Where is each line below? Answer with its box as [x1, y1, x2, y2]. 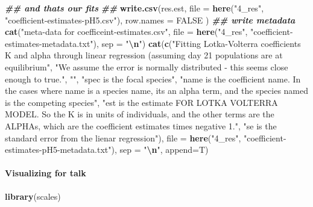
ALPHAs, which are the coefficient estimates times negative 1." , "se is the [5, 119, 277, 132]
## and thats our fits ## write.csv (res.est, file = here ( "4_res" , [5, 2, 264, 14]
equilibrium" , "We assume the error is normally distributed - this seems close [5, 60, 288, 73]
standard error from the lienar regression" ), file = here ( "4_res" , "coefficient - [5, 131, 286, 144]
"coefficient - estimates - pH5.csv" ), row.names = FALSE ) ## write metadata [5, 13, 296, 26]
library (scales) [5, 190, 61, 202]
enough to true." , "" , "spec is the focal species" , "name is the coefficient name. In [5, 72, 301, 85]
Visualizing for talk [5, 167, 86, 179]
